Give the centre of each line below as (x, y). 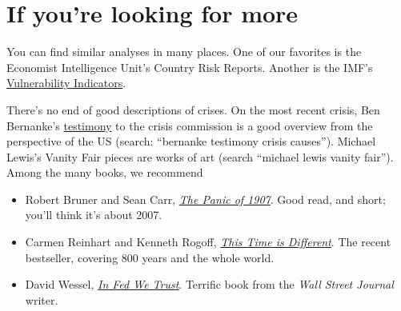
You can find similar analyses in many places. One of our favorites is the (184, 52)
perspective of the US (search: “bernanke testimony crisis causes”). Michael (191, 141)
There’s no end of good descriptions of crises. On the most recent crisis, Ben (193, 109)
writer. (42, 299)
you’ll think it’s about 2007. (94, 215)
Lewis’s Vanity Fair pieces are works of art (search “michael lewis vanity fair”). (200, 156)
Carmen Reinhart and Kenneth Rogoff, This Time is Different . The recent (208, 242)
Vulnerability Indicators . (66, 83)
